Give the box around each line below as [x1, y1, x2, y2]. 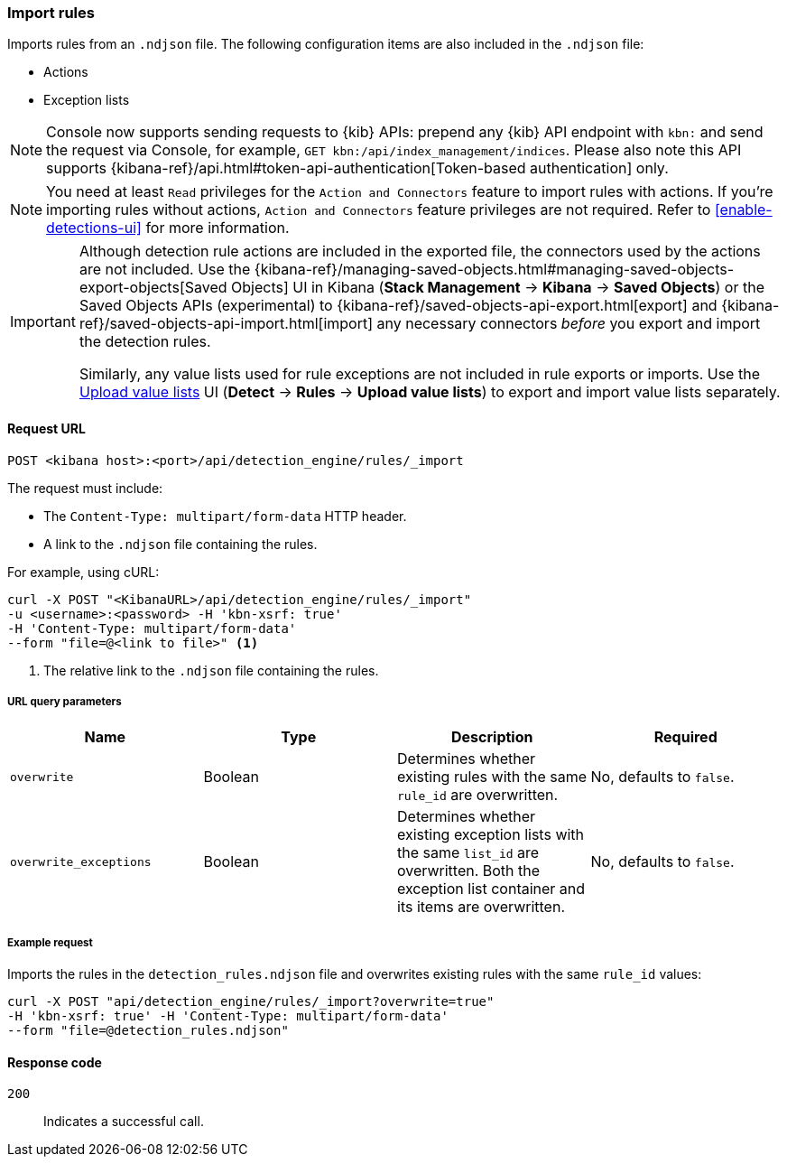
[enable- [714, 200, 773, 219]
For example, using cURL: [7, 563, 160, 580]
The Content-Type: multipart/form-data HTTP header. [43, 508, 407, 524]
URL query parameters [7, 694, 122, 708]
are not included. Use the [79, 260, 251, 279]
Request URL [7, 420, 86, 436]
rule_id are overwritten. [397, 786, 559, 805]
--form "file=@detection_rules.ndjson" [7, 1023, 289, 1038]
